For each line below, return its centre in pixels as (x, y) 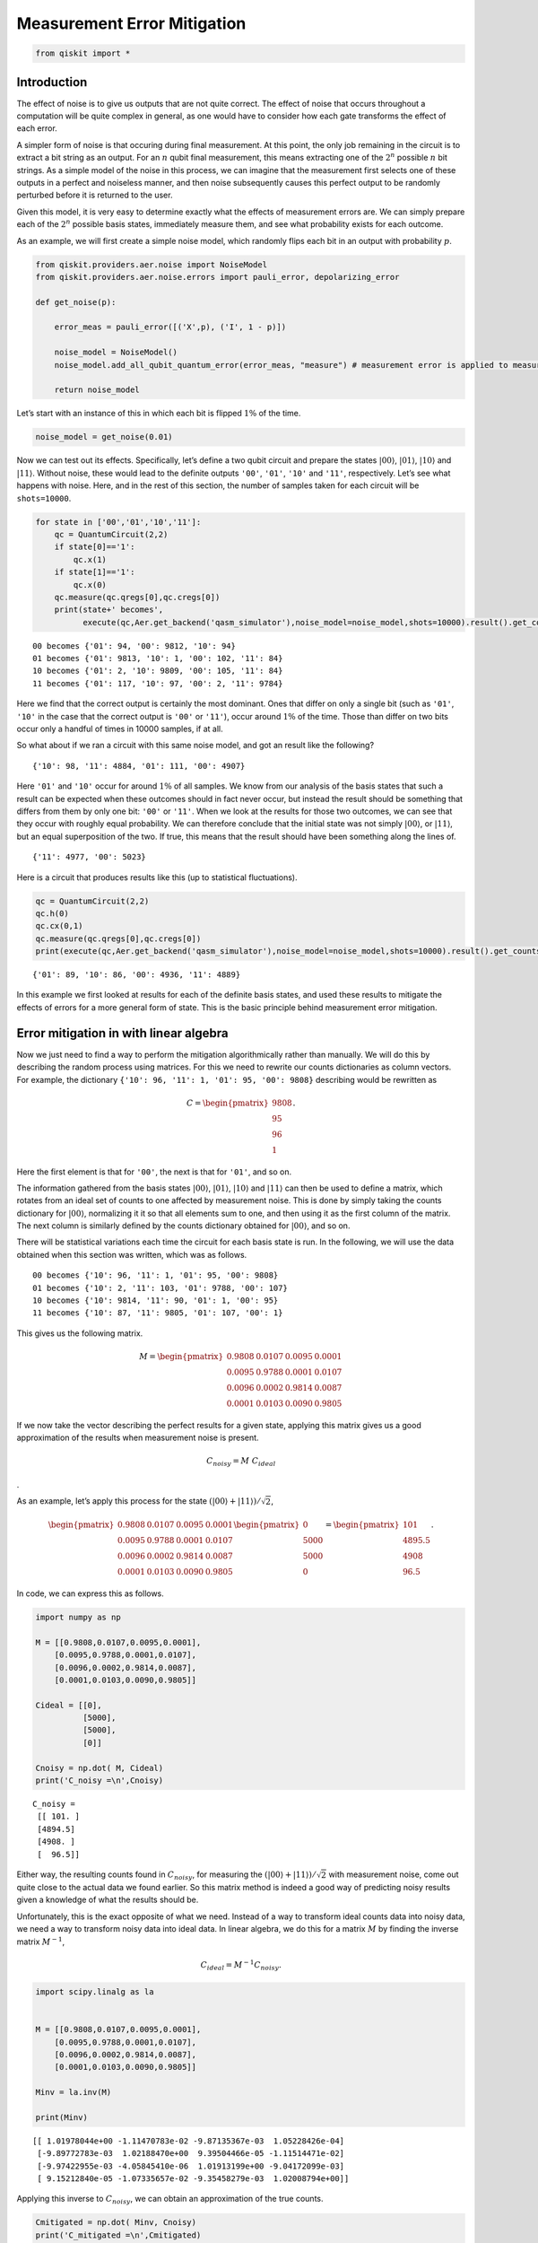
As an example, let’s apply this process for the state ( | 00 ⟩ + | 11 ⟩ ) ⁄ (138, 1501)
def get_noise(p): (76, 302)
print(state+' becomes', (109, 610)
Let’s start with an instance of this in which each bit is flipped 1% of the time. (159, 414)
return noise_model (97, 390)
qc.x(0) (90, 585)
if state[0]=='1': (95, 547)
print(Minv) (62, 2117)
